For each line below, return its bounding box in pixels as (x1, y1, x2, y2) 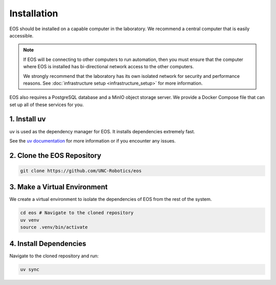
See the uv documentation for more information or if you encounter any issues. (9, 137, 176, 144)
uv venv (20, 217, 39, 223)
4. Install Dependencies (9, 239, 86, 248)
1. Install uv (9, 115, 46, 124)
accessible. (9, 32, 34, 38)
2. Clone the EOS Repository (9, 151, 102, 160)
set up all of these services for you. (9, 101, 84, 108)
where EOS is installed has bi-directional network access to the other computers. (23, 64, 194, 70)
